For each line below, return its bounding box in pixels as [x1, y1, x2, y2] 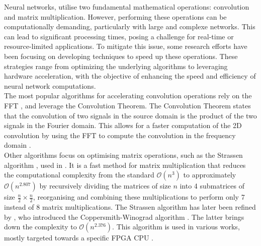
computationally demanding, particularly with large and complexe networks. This [4, 21, 255, 32]
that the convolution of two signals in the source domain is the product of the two [4, 110, 257, 120]
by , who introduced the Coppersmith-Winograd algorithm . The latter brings [4, 211, 244, 222]
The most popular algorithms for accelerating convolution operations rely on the [4, 90, 252, 101]
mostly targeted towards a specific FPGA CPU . [4, 232, 153, 243]
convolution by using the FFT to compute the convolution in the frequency [4, 130, 236, 140]
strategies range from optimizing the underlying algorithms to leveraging [4, 60, 228, 71]
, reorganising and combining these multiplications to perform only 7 [33, 192, 245, 202]
